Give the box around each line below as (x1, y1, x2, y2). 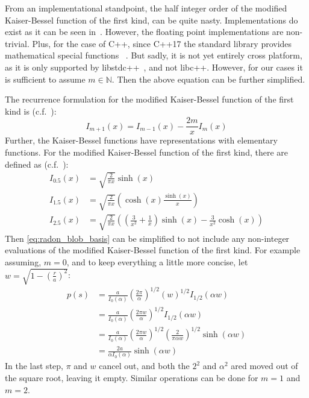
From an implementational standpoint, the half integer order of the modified (5, 2, 287, 14)
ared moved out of (231, 359, 298, 372)
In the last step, (5, 359, 63, 372)
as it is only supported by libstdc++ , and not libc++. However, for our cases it (5, 60, 303, 73)
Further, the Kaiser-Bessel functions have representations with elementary (5, 134, 278, 147)
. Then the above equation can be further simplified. (111, 72, 305, 85)
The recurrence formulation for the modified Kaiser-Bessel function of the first (5, 93, 294, 106)
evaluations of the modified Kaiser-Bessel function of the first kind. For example (5, 244, 301, 256)
